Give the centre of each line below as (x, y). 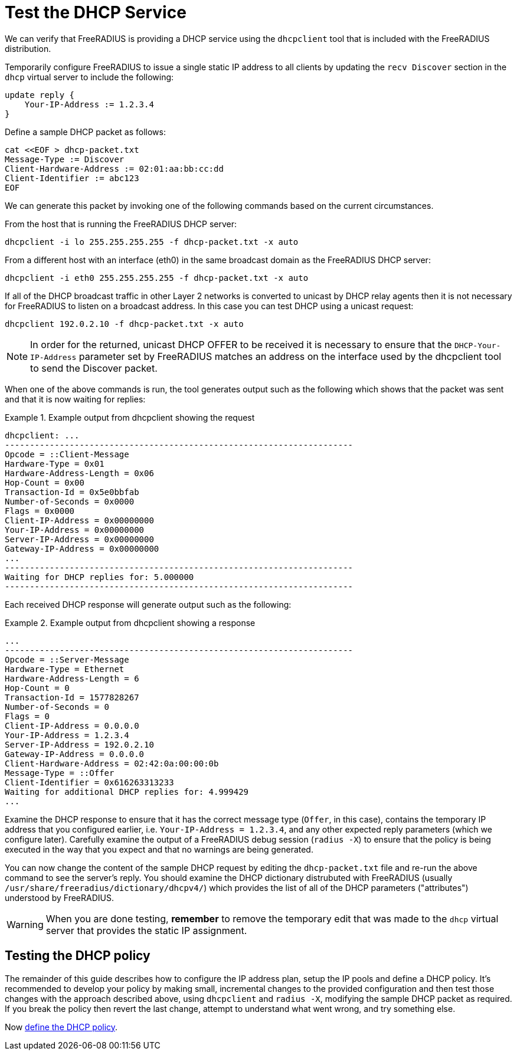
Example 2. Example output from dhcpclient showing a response (130, 622)
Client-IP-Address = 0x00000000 (79, 520)
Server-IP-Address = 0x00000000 (79, 539)
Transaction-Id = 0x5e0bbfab (72, 492)
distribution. (28, 48)
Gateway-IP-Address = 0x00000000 (82, 548)
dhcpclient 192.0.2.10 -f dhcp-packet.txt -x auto (124, 324)
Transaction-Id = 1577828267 (72, 697)
